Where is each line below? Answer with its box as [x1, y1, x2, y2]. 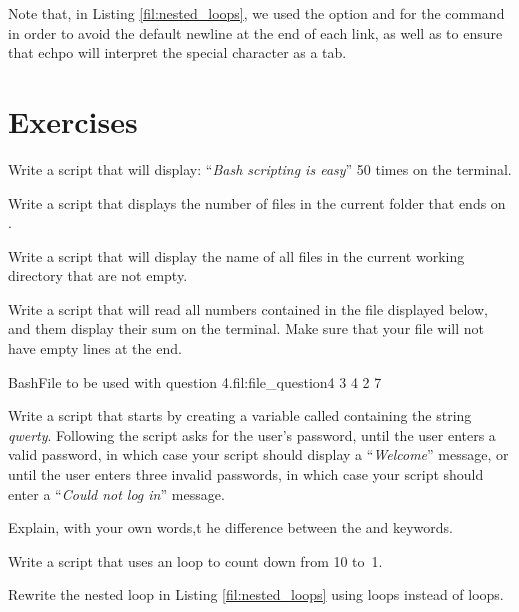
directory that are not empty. [8, 265, 188, 286]
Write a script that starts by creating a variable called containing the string [8, 405, 472, 426]
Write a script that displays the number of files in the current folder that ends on [8, 192, 506, 213]
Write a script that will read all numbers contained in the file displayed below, [8, 298, 488, 319]
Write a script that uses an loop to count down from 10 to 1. [8, 550, 383, 571]
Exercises [8, 100, 138, 141]
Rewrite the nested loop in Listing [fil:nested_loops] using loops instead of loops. [8, 584, 504, 605]
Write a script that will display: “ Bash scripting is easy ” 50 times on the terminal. [8, 158, 512, 179]
